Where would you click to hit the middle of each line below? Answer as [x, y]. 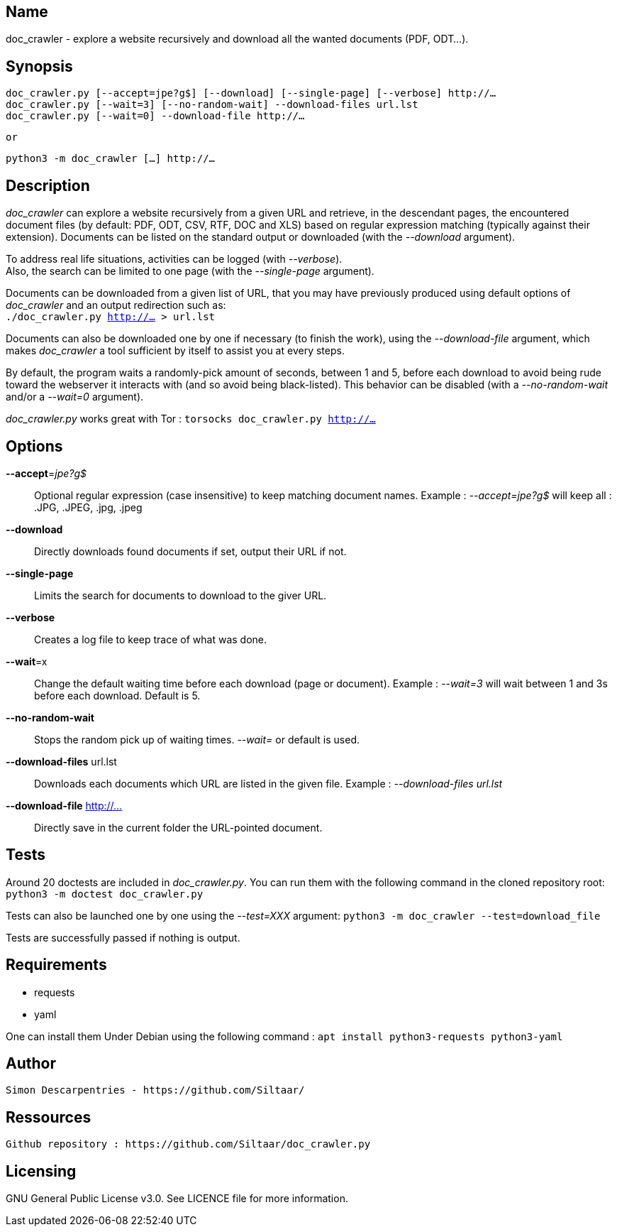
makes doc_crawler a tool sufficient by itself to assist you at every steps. [175, 351]
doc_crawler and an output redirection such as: [116, 305]
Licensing [41, 1171]
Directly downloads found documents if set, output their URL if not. [190, 551]
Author [31, 1064]
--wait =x [27, 661]
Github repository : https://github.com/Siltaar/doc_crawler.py [188, 1144]
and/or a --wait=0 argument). [75, 397]
